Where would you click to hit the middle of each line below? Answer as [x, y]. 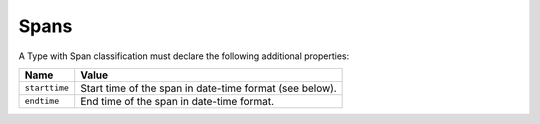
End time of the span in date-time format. [177, 101]
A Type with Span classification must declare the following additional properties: [184, 56]
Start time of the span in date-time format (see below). [208, 88]
